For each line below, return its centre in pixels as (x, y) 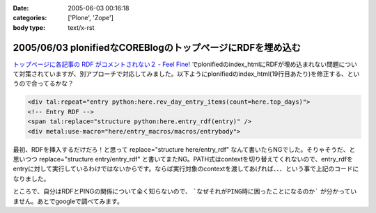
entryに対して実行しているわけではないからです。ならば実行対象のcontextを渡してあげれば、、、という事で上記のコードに (186, 169)
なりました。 (31, 178)
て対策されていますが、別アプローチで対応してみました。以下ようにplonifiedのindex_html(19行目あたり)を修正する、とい (186, 74)
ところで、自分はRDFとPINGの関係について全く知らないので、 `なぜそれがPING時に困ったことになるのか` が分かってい (185, 191)
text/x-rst (81, 27)
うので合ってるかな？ (44, 84)
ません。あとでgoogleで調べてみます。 (68, 201)
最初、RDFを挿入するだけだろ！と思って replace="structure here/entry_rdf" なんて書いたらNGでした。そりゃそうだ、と (184, 149)
